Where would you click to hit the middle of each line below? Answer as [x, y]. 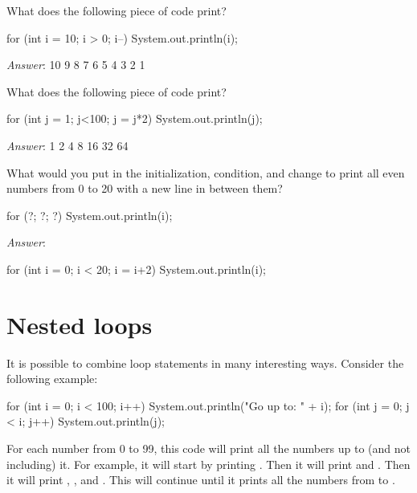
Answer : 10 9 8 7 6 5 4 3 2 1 [76, 65]
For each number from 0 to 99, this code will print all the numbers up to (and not [209, 448]
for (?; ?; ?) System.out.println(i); [90, 215]
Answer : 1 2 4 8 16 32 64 [67, 145]
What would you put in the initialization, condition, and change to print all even [206, 172]
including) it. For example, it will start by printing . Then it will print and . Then [208, 464]
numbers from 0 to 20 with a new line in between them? [145, 188]
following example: [52, 379]
